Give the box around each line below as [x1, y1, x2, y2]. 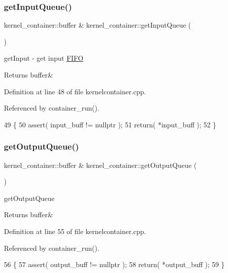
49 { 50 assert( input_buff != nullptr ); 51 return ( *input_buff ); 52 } [4, 119, 216, 129]
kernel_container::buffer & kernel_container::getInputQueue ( [4, 20, 191, 30]
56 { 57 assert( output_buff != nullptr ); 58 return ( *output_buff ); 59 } [4, 259, 225, 270]
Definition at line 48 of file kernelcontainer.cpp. [4, 86, 146, 96]
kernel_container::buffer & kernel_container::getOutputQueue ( [4, 159, 197, 170]
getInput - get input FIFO [4, 53, 84, 63]
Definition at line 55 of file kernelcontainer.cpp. [4, 226, 146, 236]
